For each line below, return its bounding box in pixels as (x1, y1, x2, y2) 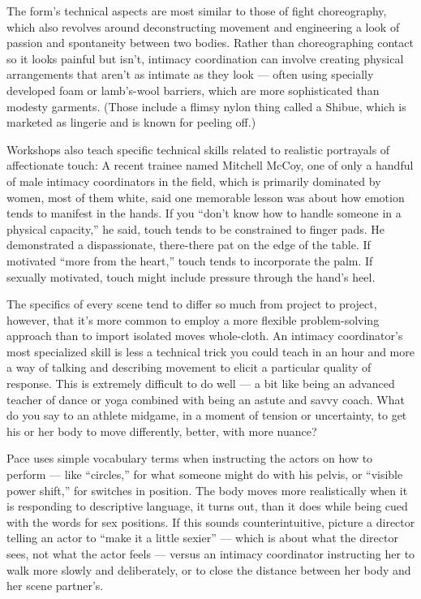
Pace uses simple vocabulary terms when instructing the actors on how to (6, 450, 373, 467)
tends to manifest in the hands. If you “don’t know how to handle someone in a (6, 205, 402, 222)
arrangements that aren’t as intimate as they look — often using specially (6, 66, 374, 83)
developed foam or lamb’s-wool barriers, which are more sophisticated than (6, 81, 380, 98)
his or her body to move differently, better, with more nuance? (6, 422, 317, 439)
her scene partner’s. (6, 577, 104, 594)
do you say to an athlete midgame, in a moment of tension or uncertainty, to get (6, 407, 407, 424)
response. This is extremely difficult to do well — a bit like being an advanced (6, 375, 395, 392)
